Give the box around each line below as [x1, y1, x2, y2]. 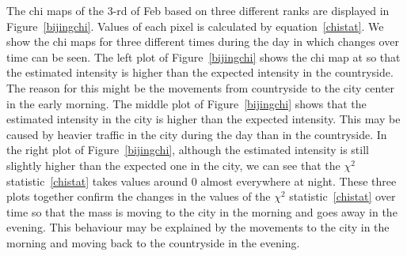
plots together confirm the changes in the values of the [6, 188, 271, 205]
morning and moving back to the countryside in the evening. [6, 234, 300, 250]
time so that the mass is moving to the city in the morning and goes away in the [6, 203, 397, 220]
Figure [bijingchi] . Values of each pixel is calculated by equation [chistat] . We [6, 17, 384, 34]
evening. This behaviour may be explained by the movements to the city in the [6, 219, 390, 235]
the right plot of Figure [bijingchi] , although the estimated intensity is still [6, 141, 369, 158]
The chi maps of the [6, 2, 104, 18]
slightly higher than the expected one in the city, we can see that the [6, 156, 340, 173]
